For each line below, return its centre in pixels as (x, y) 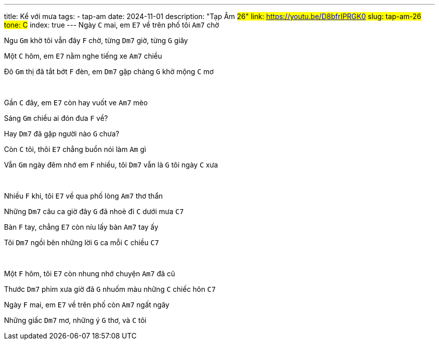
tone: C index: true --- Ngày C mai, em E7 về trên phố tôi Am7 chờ (112, 25)
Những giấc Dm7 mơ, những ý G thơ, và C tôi (75, 320)
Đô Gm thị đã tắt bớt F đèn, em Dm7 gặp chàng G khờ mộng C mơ (109, 71)
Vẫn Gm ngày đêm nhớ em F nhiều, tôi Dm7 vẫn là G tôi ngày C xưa (111, 165)
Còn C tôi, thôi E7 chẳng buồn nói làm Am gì (75, 149)
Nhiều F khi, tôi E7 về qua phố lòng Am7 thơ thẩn (83, 196)
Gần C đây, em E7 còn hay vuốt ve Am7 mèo (76, 103)
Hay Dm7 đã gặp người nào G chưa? (62, 134)
